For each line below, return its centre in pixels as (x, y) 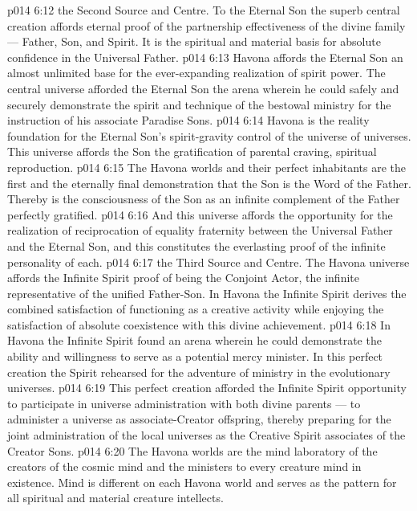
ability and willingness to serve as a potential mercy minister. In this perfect (195, 356)
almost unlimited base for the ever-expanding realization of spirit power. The (196, 73)
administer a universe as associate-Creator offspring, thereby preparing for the (199, 419)
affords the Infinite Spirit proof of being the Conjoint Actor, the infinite (183, 278)
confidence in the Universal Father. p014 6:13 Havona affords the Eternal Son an (205, 57)
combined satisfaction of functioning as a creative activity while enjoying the (196, 309)
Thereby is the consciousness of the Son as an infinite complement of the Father (204, 199)
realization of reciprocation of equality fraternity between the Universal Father (200, 230)
